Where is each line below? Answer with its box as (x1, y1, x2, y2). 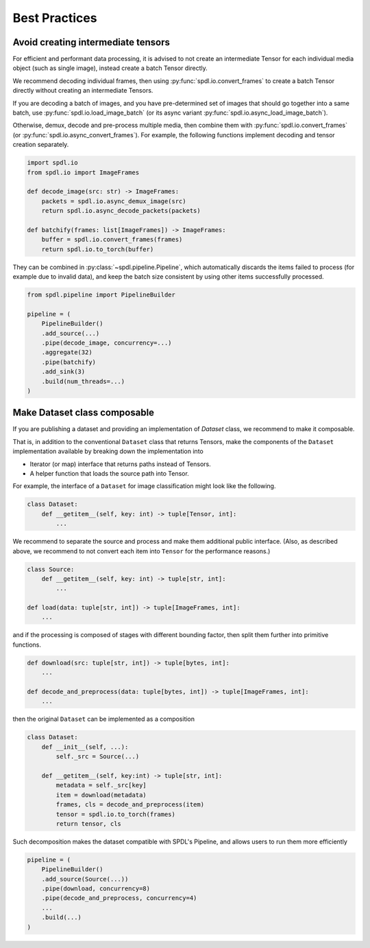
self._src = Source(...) (56, 752, 140, 761)
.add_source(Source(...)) (41, 875, 129, 883)
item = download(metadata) (56, 791, 147, 799)
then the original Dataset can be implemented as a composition (12, 715, 195, 724)
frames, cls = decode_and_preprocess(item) (56, 800, 205, 809)
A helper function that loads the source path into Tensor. (29, 470, 190, 478)
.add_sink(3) (41, 368, 86, 375)
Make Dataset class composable (12, 407, 154, 419)
